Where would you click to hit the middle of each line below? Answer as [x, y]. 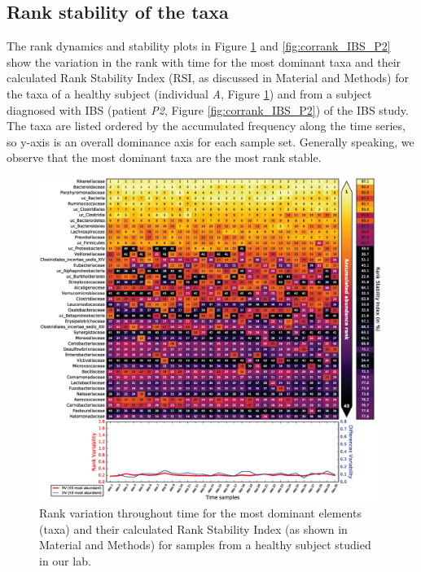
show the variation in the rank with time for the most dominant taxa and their [204, 61]
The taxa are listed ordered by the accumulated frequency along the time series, [206, 126]
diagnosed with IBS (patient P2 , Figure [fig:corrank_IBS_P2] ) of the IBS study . [208, 109]
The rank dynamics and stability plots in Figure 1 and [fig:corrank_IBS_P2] [199, 46]
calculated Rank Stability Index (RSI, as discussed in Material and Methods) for [208, 78]
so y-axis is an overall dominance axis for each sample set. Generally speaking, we [210, 141]
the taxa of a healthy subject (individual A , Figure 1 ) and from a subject [189, 93]
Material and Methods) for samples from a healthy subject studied [205, 545]
